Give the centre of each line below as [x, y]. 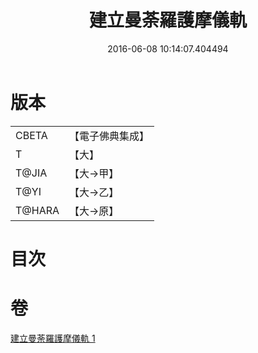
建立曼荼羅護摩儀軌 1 [53, 338]
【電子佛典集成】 [109, 136]
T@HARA [37, 210]
